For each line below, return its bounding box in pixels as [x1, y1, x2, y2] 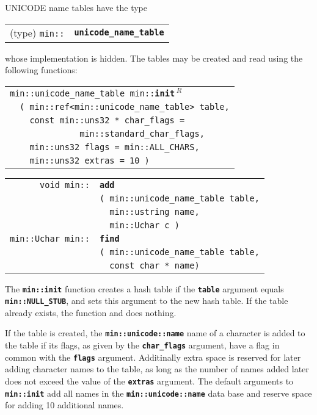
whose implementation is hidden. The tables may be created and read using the [5, 51, 303, 64]
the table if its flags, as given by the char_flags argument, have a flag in [5, 339, 280, 352]
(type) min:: [10, 25, 65, 40]
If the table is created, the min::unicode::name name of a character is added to [5, 327, 305, 339]
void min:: [40, 179, 90, 190]
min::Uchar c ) [109, 220, 180, 230]
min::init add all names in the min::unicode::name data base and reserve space [5, 386, 312, 399]
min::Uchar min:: [10, 233, 90, 244]
